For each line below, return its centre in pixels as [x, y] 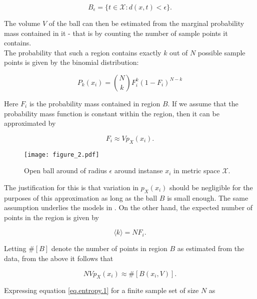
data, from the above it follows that [59, 258]
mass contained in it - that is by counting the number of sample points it [116, 33]
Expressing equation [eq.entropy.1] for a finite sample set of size [101, 290]
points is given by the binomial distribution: [71, 62]
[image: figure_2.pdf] [62, 154]
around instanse [138, 170]
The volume [22, 23]
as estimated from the [211, 248]
